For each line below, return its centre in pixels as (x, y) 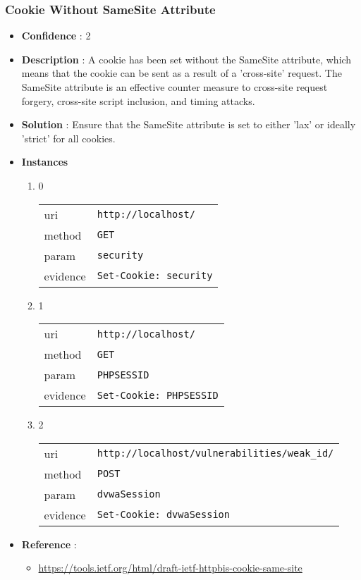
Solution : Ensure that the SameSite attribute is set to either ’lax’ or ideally (189, 124)
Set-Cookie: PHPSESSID (158, 395)
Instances (45, 162)
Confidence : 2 (56, 36)
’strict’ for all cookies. (68, 138)
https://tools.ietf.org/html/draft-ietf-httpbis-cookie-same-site (170, 568)
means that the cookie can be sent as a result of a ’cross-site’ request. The (182, 73)
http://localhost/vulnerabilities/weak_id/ (215, 453)
